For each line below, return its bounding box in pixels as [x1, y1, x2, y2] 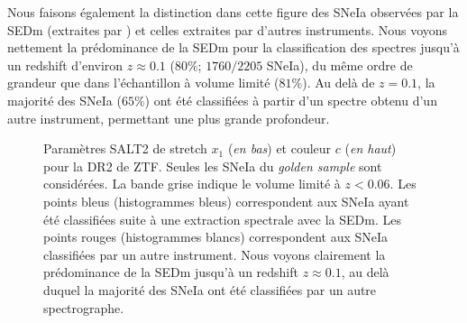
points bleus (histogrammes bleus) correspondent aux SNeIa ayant [43, 191, 409, 210]
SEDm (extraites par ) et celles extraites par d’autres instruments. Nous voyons [7, 20, 448, 39]
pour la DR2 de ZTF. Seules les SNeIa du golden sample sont [43, 156, 382, 175]
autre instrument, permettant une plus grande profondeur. [7, 108, 330, 127]
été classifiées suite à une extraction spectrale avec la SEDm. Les [43, 209, 401, 228]
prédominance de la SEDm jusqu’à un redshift [43, 263, 298, 281]
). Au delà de [302, 73, 375, 92]
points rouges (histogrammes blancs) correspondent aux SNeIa [43, 227, 389, 246]
